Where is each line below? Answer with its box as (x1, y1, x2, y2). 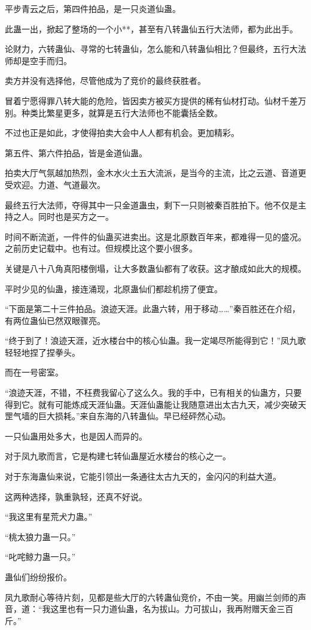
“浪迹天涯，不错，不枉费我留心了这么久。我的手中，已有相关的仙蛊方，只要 (5, 386, 302, 399)
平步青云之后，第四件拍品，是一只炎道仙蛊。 (5, 2, 181, 14)
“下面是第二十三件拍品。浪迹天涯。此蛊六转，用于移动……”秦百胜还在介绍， (5, 302, 300, 315)
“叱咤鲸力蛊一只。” (5, 550, 76, 563)
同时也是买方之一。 (38, 210, 114, 223)
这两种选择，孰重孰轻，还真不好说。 (5, 490, 147, 502)
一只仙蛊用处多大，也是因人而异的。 (5, 429, 147, 442)
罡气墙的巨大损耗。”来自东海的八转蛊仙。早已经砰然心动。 (5, 410, 231, 422)
